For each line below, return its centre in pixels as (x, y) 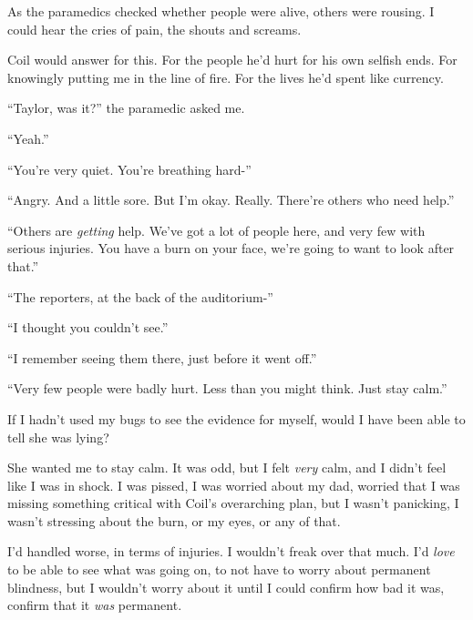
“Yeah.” (28, 138)
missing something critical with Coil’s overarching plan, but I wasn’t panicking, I (233, 503)
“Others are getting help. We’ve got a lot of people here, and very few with (216, 230)
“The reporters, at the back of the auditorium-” (140, 296)
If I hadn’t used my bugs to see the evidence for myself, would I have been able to (236, 418)
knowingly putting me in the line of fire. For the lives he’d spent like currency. (226, 77)
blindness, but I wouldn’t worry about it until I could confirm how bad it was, (226, 587)
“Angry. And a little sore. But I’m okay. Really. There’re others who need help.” (231, 200)
